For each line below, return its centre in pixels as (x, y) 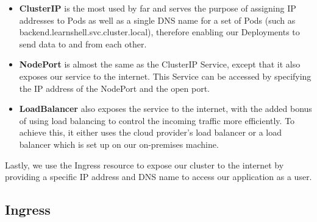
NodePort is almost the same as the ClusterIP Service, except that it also (160, 64)
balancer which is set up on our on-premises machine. (119, 144)
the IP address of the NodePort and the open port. (114, 88)
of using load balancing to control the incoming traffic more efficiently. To (157, 120)
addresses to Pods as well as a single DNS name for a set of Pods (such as (157, 20)
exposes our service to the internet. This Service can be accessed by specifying (165, 76)
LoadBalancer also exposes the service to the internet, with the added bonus (166, 109)
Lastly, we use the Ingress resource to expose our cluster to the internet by (144, 165)
